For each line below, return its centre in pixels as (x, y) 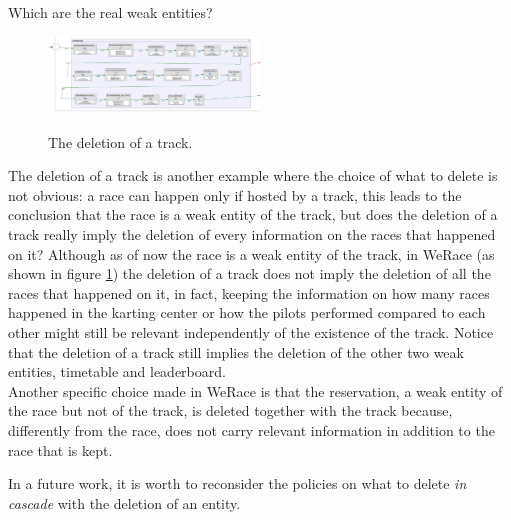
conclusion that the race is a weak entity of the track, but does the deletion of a (253, 214)
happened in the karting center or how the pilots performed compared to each (247, 312)
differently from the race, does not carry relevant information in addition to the (251, 429)
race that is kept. (60, 449)
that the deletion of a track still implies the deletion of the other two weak (236, 351)
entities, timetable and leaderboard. (117, 371)
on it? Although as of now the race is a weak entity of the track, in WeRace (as (251, 253)
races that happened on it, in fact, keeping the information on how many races (249, 292)
